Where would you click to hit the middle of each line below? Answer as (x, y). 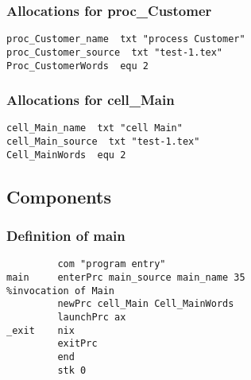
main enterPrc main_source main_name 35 (126, 278)
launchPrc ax (92, 317)
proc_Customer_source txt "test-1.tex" (115, 52)
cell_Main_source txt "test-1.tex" (103, 142)
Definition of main (66, 236)
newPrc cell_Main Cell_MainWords (146, 304)
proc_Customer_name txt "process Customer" (126, 39)
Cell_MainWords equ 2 (66, 155)
